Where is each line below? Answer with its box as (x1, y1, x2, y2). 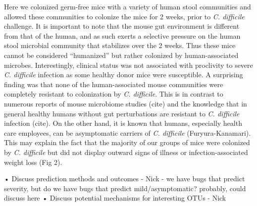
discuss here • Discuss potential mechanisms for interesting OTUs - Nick (4, 193, 226, 203)
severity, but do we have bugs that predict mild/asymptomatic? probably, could (4, 183, 246, 193)
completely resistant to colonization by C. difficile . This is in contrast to (4, 89, 223, 99)
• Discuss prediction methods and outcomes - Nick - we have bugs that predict (4, 173, 245, 184)
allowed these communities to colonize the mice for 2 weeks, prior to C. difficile (4, 11, 245, 21)
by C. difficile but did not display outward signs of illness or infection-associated (4, 147, 248, 157)
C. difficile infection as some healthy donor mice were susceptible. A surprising (4, 69, 243, 80)
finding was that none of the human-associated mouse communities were (4, 79, 223, 89)
